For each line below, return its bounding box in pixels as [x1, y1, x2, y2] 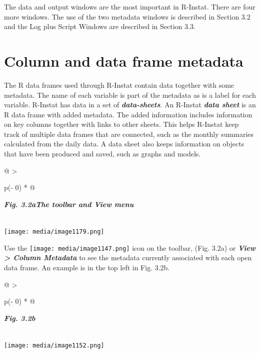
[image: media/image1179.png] [4, 228, 104, 236]
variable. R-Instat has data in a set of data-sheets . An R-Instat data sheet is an [4, 99, 256, 110]
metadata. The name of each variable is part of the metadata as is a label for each [4, 89, 256, 100]
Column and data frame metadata [4, 50, 243, 71]
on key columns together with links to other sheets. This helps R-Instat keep [4, 119, 239, 129]
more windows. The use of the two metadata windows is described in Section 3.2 [4, 11, 250, 22]
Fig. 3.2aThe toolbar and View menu [4, 199, 134, 209]
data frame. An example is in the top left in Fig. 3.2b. [4, 262, 170, 272]
